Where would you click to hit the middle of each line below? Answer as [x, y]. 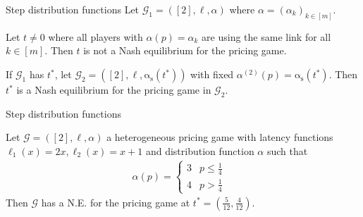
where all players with [96, 36]
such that [287, 151]
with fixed [212, 74]
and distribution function [200, 151]
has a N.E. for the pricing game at [116, 202]
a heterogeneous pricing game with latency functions [220, 137]
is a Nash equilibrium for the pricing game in [114, 90]
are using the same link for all [266, 36]
